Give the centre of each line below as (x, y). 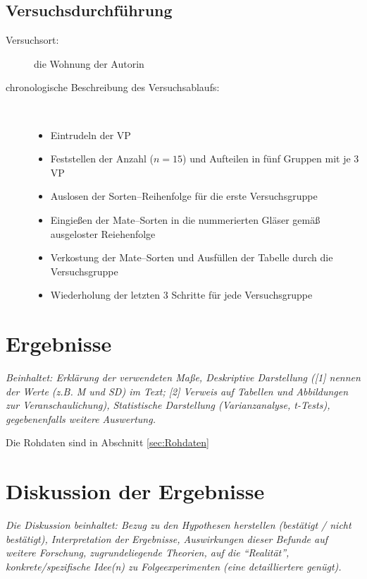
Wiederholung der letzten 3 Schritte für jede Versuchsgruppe (181, 295)
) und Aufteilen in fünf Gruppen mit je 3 (271, 159)
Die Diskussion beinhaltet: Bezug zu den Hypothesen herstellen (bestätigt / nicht (179, 525)
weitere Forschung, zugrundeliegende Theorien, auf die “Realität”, (148, 553)
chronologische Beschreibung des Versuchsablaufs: (113, 87)
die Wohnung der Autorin (89, 63)
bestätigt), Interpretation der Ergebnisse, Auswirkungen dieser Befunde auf (167, 538)
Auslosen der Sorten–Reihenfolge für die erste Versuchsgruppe (184, 196)
